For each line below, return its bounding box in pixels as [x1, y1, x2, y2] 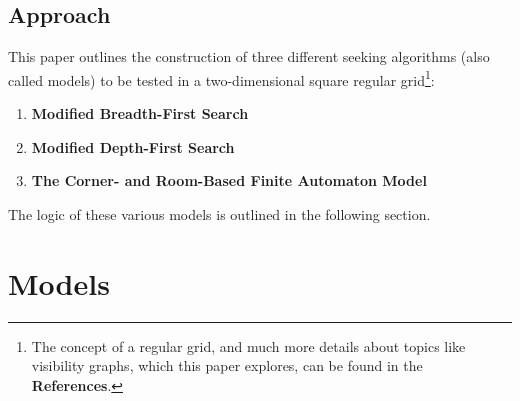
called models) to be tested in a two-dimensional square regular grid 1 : [8, 66, 435, 90]
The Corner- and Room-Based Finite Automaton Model [31, 170, 427, 191]
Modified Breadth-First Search [31, 103, 249, 124]
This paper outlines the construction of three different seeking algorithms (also [8, 46, 490, 67]
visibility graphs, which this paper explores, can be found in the [31, 355, 423, 376]
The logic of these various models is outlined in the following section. [8, 203, 431, 224]
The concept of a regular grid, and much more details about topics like [31, 335, 466, 356]
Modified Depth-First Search [31, 136, 235, 157]
